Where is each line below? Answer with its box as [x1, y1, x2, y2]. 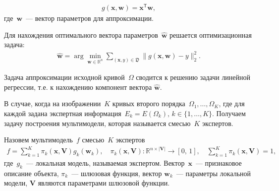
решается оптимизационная [169, 29, 252, 40]
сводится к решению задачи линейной [136, 72, 251, 82]
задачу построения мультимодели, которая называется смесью [4, 118, 191, 128]
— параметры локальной [176, 168, 251, 178]
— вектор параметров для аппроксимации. [26, 13, 154, 23]
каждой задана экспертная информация [4, 108, 121, 118]
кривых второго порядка [112, 98, 185, 109]
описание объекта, [4, 168, 59, 178]
